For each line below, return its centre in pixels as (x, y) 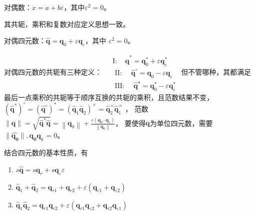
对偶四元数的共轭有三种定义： (53, 71)
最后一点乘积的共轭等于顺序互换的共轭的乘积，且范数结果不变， (109, 97)
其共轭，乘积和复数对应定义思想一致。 (67, 24)
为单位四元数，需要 (181, 123)
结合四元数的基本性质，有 (46, 153)
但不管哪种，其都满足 (216, 71)
